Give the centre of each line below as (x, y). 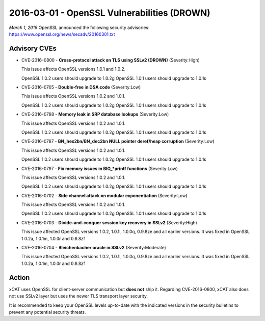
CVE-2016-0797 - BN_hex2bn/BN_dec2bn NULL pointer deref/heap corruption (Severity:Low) (118, 141)
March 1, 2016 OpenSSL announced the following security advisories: (79, 28)
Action (19, 277)
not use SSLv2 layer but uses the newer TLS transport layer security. (79, 296)
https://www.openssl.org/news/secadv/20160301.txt (62, 34)
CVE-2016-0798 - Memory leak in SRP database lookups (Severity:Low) (95, 114)
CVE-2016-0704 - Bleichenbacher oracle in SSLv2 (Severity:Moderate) (94, 248)
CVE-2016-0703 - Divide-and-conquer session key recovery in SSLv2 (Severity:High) (109, 222)
